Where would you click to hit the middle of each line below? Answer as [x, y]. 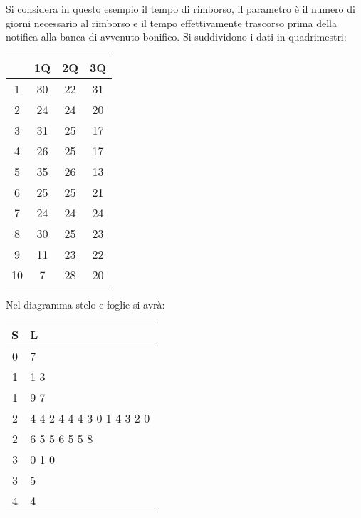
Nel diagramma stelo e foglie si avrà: [85, 304]
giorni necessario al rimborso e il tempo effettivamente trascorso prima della [171, 22]
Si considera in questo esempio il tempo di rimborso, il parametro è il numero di [180, 9]
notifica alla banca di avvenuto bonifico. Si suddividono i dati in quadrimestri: [176, 37]
